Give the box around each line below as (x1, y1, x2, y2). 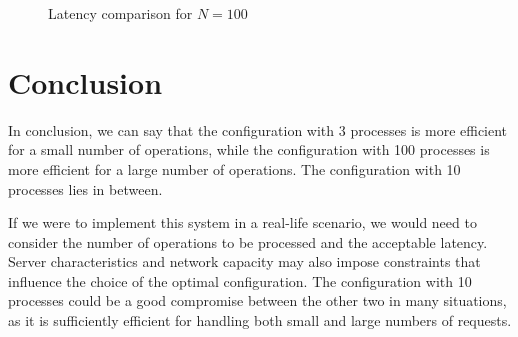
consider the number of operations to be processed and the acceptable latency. (8, 231, 488, 252)
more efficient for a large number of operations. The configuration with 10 (8, 158, 461, 179)
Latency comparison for (48, 3, 193, 23)
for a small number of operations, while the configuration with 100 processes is (8, 139, 490, 160)
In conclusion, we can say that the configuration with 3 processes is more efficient (8, 119, 508, 140)
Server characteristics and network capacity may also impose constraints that (8, 251, 481, 272)
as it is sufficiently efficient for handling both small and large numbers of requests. (8, 310, 512, 331)
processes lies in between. (8, 178, 163, 199)
